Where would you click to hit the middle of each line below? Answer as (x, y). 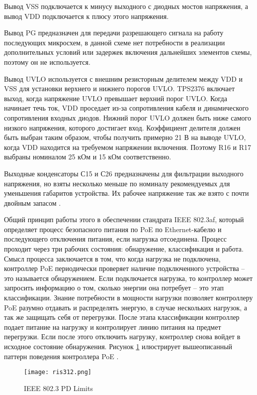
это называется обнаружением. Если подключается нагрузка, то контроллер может (128, 278)
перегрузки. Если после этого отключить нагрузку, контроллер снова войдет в (122, 336)
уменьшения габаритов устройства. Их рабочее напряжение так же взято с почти (127, 193)
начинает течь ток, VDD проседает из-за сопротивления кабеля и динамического (126, 108)
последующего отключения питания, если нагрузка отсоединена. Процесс (116, 239)
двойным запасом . (33, 202)
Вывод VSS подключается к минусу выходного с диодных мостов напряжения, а (126, 6)
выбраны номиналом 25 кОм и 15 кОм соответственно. (88, 157)
